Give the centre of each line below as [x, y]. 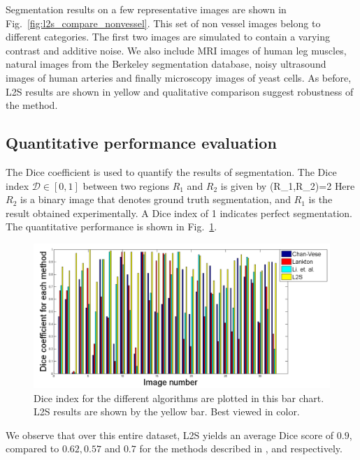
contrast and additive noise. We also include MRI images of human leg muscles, [176, 50]
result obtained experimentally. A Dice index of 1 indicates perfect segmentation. [179, 213]
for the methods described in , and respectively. [241, 448]
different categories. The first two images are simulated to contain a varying [168, 37]
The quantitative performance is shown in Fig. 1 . [111, 227]
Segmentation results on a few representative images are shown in [146, 9]
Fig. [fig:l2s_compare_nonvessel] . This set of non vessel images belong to [163, 23]
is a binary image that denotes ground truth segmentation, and [155, 199]
